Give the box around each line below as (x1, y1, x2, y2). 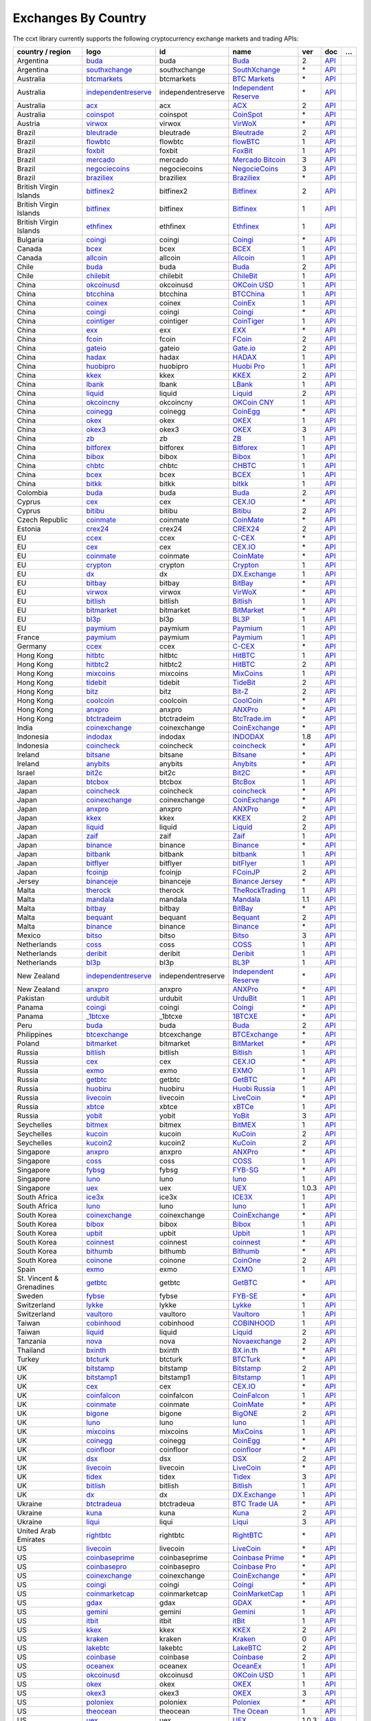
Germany (16, 641, 47, 651)
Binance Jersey (232, 876, 283, 886)
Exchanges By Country (12, 10, 147, 25)
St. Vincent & (16, 1274, 59, 1283)
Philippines (16, 1029, 53, 1039)
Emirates (16, 1534, 46, 1544)
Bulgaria (16, 235, 44, 244)
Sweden (16, 1291, 44, 1300)
